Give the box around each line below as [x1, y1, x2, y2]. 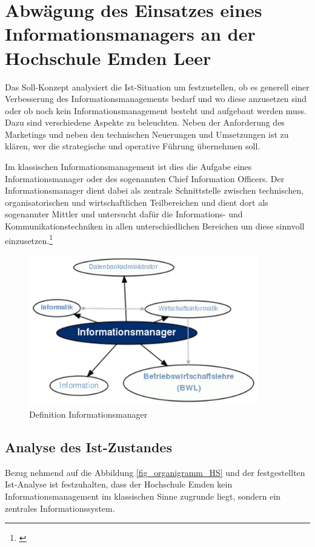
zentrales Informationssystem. [5, 501, 115, 514]
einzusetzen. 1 [5, 232, 53, 246]
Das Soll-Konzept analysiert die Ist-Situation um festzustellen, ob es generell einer [5, 80, 310, 93]
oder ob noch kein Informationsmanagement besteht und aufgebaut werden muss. [5, 104, 307, 117]
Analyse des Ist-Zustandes [5, 437, 172, 456]
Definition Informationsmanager [29, 407, 148, 420]
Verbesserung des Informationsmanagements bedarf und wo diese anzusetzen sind [5, 92, 307, 105]
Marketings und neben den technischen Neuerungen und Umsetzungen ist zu [5, 127, 289, 140]
